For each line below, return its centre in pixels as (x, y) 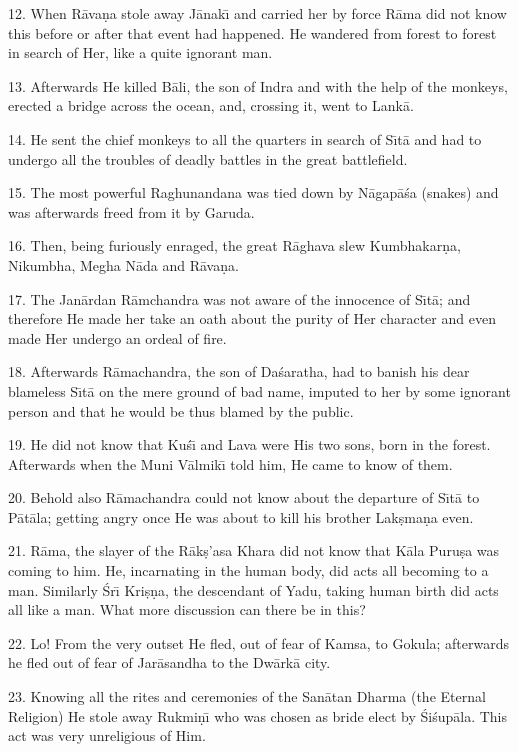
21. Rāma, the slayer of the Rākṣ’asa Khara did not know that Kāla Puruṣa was (254, 550)
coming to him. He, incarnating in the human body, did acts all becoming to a (248, 570)
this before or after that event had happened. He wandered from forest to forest (252, 32)
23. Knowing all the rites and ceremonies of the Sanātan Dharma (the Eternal (247, 696)
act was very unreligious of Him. (107, 735)
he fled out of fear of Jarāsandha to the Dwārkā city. (169, 662)
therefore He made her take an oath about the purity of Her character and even (252, 318)
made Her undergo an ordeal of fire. (117, 337)
